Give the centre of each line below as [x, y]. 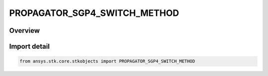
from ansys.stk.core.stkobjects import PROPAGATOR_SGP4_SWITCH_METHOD [107, 61]
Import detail [29, 46]
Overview [25, 31]
